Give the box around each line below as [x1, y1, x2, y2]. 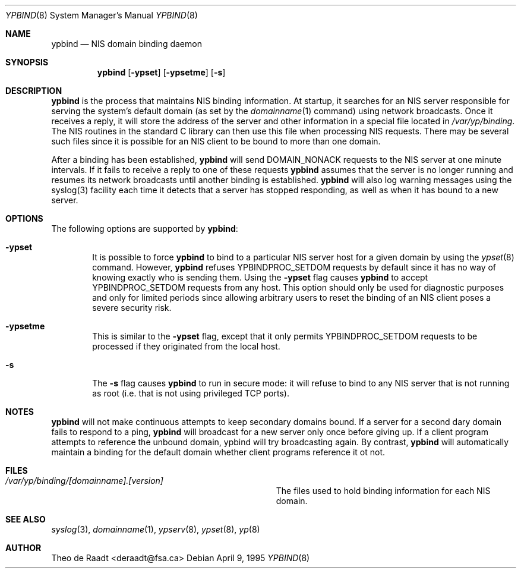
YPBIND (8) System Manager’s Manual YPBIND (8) [5, 10, 198, 20]
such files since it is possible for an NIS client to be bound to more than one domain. [51, 136, 381, 146]
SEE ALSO [5, 514, 46, 524]
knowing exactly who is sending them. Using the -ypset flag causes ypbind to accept [92, 272, 428, 282]
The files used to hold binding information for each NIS [276, 486, 491, 496]
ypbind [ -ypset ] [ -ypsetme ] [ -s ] [97, 67, 226, 77]
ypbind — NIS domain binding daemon [51, 39, 202, 49]
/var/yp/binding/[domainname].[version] [5, 476, 163, 486]
